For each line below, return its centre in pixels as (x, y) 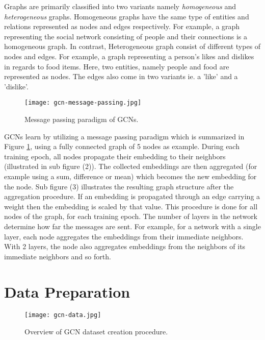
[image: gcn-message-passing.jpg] (83, 103)
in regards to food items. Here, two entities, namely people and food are (117, 66)
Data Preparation (67, 291)
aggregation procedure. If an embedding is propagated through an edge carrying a (132, 196)
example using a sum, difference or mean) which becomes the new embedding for (130, 176)
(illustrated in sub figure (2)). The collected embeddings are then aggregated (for (131, 166)
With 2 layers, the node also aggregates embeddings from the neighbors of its (125, 246)
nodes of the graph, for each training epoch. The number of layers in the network (131, 216)
